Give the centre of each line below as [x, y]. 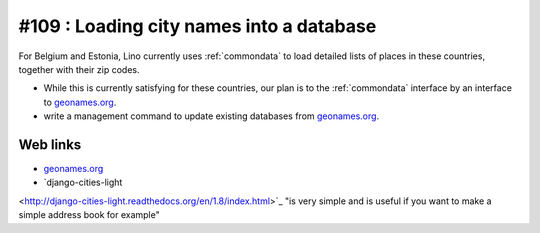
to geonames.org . [80, 102]
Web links [50, 144]
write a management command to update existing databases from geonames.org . [211, 116]
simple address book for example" [89, 215]
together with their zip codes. [79, 69]
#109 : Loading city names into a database [197, 26]
